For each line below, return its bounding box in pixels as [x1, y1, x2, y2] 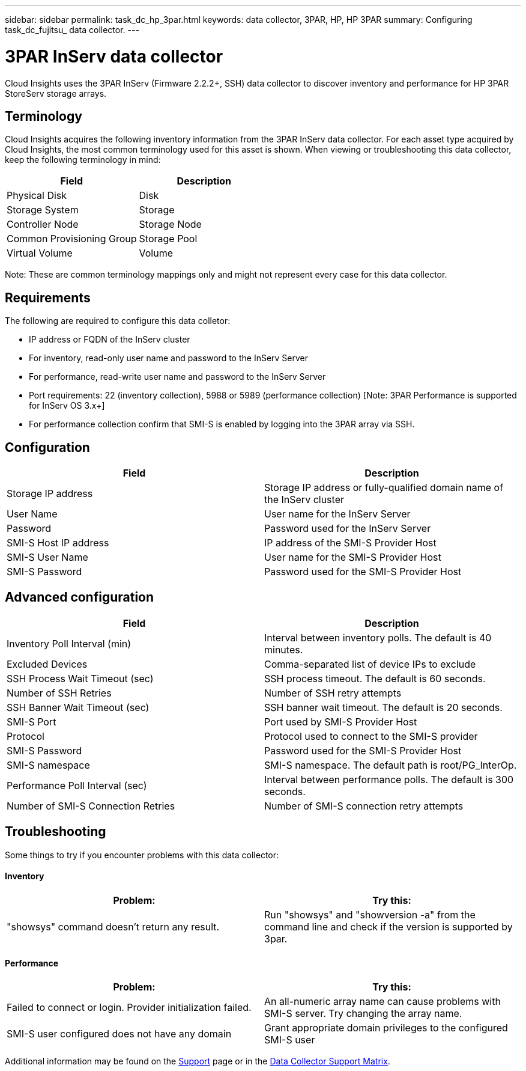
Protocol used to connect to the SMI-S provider [264, 730, 478, 742]
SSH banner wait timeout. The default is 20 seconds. [264, 701, 503, 713]
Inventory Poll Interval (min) [7, 637, 131, 650]
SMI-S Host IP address [7, 537, 109, 549]
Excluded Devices [7, 658, 88, 670]
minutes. [264, 643, 303, 656]
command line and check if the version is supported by [264, 920, 513, 933]
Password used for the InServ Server [264, 522, 431, 535]
